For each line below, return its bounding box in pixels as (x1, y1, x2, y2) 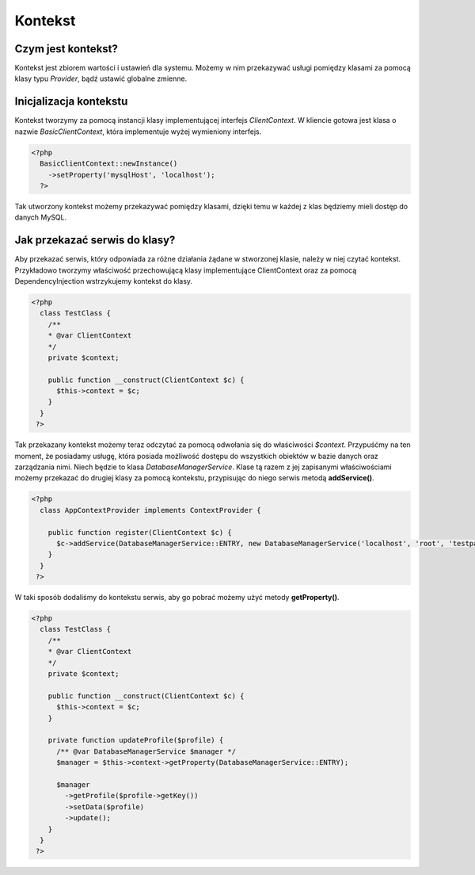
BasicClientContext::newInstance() (40, 159, 178, 168)
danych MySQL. (14, 212, 67, 222)
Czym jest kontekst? (14, 42, 119, 55)
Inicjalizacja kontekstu (14, 95, 128, 109)
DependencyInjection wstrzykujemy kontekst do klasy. (14, 276, 193, 285)
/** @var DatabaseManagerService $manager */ (56, 747, 237, 756)
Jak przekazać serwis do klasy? (14, 234, 176, 247)
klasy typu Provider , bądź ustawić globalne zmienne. (14, 74, 188, 83)
